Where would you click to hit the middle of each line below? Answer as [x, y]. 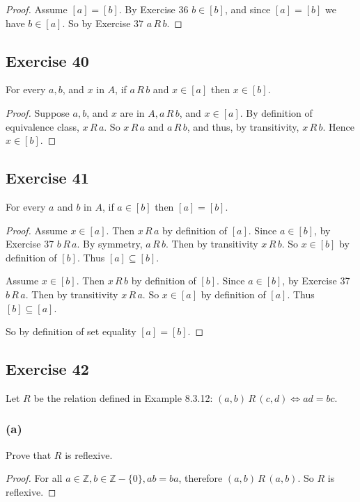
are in [132, 112]
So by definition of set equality [71, 331]
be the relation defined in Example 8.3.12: [123, 397]
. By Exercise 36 [154, 9]
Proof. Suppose [38, 112]
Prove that [29, 454]
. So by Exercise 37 [103, 23]
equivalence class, [42, 126]
